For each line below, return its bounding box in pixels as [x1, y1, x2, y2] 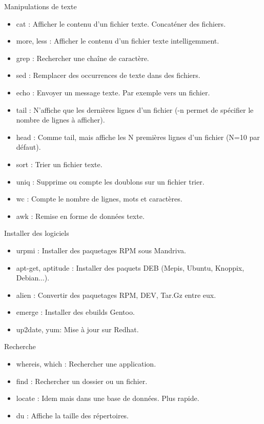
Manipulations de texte [4, 1, 77, 11]
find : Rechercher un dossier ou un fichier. [16, 375, 148, 386]
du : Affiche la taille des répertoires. [16, 410, 129, 420]
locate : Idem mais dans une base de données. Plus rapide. [16, 393, 199, 403]
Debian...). [16, 272, 50, 283]
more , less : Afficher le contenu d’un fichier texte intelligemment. [16, 35, 219, 46]
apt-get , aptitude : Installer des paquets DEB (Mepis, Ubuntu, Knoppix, [16, 262, 245, 273]
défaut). [16, 142, 41, 152]
